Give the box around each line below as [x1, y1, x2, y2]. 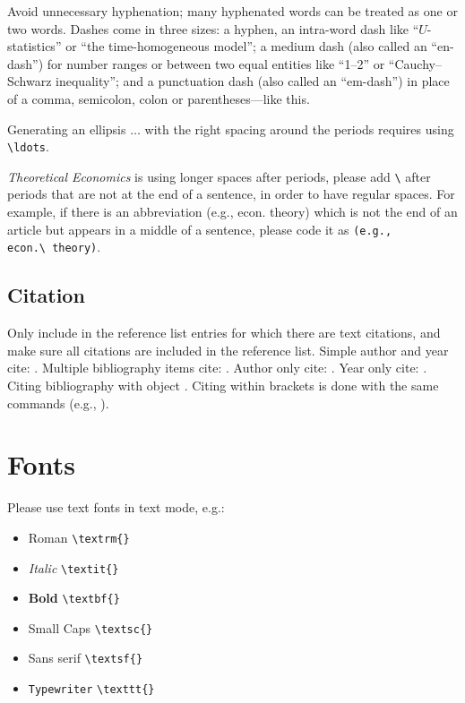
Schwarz [7, 72, 52, 90]
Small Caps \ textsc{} [28, 618, 153, 637]
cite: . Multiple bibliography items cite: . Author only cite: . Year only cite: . [7, 358, 427, 377]
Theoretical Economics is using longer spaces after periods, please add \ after [7, 167, 431, 185]
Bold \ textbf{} [28, 588, 120, 607]
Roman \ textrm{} [28, 527, 130, 546]
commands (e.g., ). [7, 393, 109, 412]
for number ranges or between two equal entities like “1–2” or [47, 54, 385, 73]
